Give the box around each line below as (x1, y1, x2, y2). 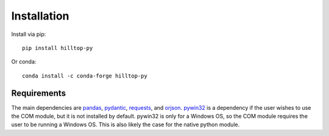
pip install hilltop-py (22, 45, 93, 51)
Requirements (11, 88, 66, 98)
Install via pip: (11, 30, 46, 38)
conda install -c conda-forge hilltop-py (22, 72, 147, 79)
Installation (11, 9, 69, 23)
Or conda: (11, 58, 37, 65)
